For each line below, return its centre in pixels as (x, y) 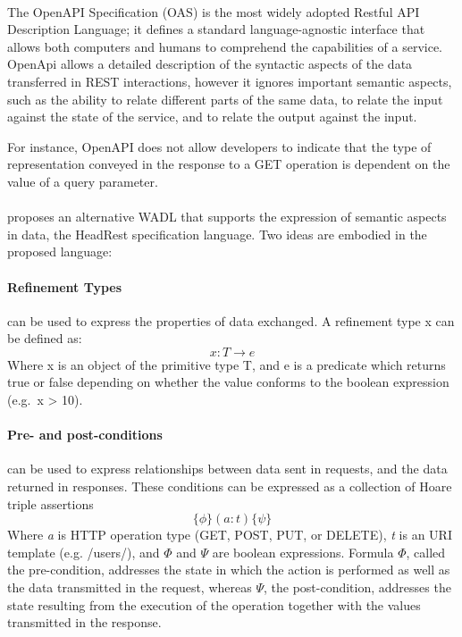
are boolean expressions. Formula (303, 552)
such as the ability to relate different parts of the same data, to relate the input (225, 99)
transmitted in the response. (84, 622)
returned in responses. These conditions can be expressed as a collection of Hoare (230, 486)
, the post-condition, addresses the (357, 587)
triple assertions (50, 503)
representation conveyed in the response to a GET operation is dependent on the (229, 164)
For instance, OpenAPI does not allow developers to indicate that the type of (219, 146)
